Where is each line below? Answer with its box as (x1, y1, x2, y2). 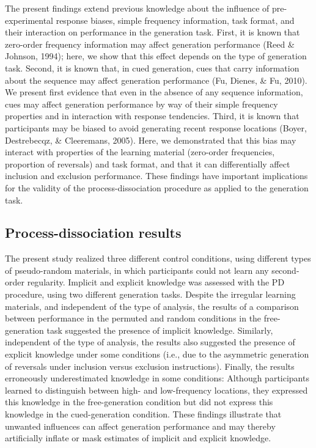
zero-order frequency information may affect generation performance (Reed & (5, 37, 295, 50)
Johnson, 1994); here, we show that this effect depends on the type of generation (5, 50, 307, 62)
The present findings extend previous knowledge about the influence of (5, 2, 270, 14)
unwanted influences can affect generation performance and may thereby (5, 419, 276, 432)
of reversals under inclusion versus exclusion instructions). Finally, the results (5, 359, 295, 372)
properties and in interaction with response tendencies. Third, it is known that (5, 109, 299, 122)
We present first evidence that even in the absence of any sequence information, (5, 86, 303, 98)
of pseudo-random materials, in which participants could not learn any (5, 263, 269, 276)
